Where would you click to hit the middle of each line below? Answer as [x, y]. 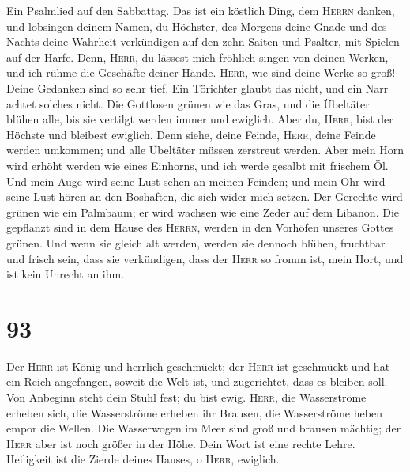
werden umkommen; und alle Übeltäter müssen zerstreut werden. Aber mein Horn [205, 150]
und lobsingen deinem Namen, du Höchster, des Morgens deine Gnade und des [197, 26]
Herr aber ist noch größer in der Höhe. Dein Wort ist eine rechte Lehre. [181, 443]
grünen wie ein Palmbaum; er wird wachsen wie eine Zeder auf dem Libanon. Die [203, 211]
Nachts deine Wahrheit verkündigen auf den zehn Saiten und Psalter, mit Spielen [203, 42]
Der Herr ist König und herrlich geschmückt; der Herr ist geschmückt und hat [198, 366]
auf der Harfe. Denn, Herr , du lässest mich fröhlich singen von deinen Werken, [197, 57]
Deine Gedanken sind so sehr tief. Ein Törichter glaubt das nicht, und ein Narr [197, 87]
